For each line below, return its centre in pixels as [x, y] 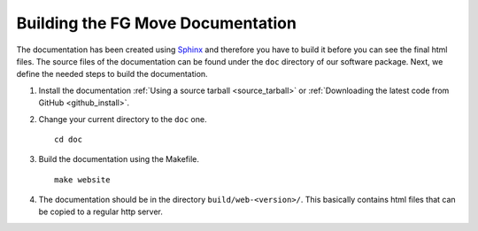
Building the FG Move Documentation [156, 23]
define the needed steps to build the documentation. [112, 74]
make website [82, 180]
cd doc [69, 139]
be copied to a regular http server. [100, 212]
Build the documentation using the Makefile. [119, 159]
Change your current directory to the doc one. [123, 119]
